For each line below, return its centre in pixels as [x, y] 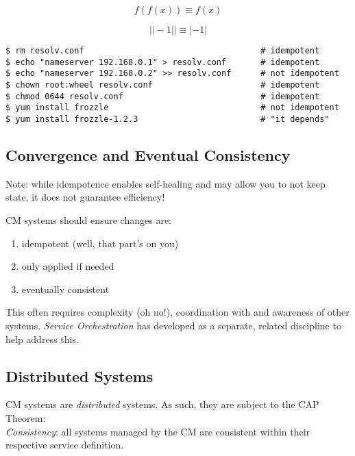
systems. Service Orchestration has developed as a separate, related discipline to [173, 325]
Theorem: [26, 417]
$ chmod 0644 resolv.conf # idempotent [163, 96]
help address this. [42, 339]
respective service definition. [65, 445]
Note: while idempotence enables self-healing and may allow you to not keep [166, 183]
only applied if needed [68, 266]
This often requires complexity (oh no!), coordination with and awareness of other [177, 312]
